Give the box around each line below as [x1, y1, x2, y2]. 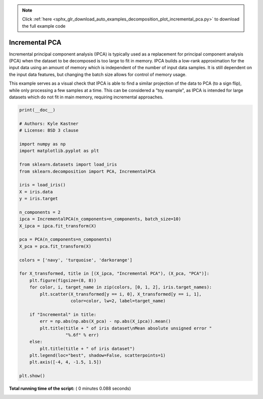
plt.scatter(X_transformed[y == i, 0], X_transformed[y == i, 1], [39, 291, 202, 297]
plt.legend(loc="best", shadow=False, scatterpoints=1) [29, 353, 166, 358]
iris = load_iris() [19, 182, 66, 188]
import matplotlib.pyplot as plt [19, 148, 99, 153]
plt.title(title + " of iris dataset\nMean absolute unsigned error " [39, 325, 212, 331]
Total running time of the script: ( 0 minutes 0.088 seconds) [9, 385, 131, 392]
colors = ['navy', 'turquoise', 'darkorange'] [19, 257, 132, 263]
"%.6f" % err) [65, 332, 99, 338]
